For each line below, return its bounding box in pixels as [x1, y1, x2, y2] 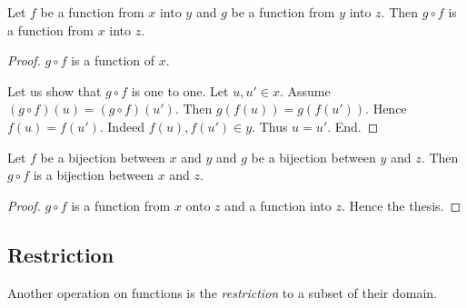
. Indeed [99, 116, 145, 135]
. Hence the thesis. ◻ [341, 195, 462, 214]
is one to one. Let [131, 81, 229, 100]
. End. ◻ [327, 116, 379, 135]
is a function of [71, 51, 155, 70]
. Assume [279, 81, 331, 100]
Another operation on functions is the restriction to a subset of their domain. [7, 283, 437, 302]
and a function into [224, 195, 332, 214]
